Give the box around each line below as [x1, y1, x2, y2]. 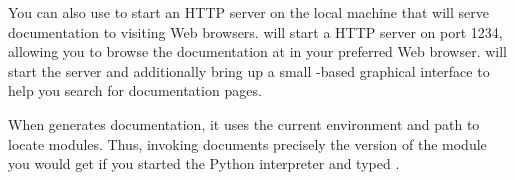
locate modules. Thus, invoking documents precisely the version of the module [8, 133, 487, 154]
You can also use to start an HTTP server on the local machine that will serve [8, 2, 489, 22]
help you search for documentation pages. [8, 80, 262, 101]
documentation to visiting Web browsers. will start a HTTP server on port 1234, [8, 21, 503, 42]
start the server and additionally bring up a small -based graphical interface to [8, 60, 490, 81]
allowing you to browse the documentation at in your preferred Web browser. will [8, 41, 507, 62]
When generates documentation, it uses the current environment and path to [8, 113, 480, 134]
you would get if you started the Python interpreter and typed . [8, 153, 400, 174]
